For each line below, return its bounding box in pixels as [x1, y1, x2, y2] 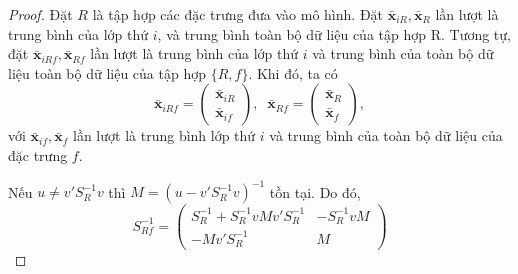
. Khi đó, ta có [248, 62, 338, 83]
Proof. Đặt [8, 4, 73, 24]
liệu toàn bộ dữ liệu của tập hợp [8, 62, 206, 83]
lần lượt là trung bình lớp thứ [73, 125, 256, 146]
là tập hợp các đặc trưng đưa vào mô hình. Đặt [92, 4, 384, 24]
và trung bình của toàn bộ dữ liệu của [269, 125, 503, 146]
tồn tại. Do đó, [269, 181, 361, 202]
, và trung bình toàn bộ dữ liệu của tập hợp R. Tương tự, [157, 23, 511, 44]
